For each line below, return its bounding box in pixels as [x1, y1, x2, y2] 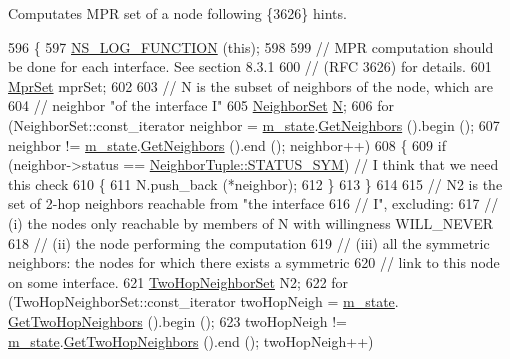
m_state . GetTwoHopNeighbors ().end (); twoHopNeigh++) [8, 330, 374, 351]
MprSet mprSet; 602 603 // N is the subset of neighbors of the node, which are [8, 75, 494, 96]
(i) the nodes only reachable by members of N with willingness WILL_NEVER [8, 212, 494, 233]
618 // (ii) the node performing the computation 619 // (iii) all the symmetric [8, 232, 490, 253]
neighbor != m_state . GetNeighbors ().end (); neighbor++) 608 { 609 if [8, 134, 446, 155]
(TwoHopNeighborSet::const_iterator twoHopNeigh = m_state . [8, 291, 399, 312]
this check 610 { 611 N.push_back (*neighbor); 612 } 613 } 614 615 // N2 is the [8, 173, 503, 194]
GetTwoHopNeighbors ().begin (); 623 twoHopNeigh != [8, 310, 347, 331]
